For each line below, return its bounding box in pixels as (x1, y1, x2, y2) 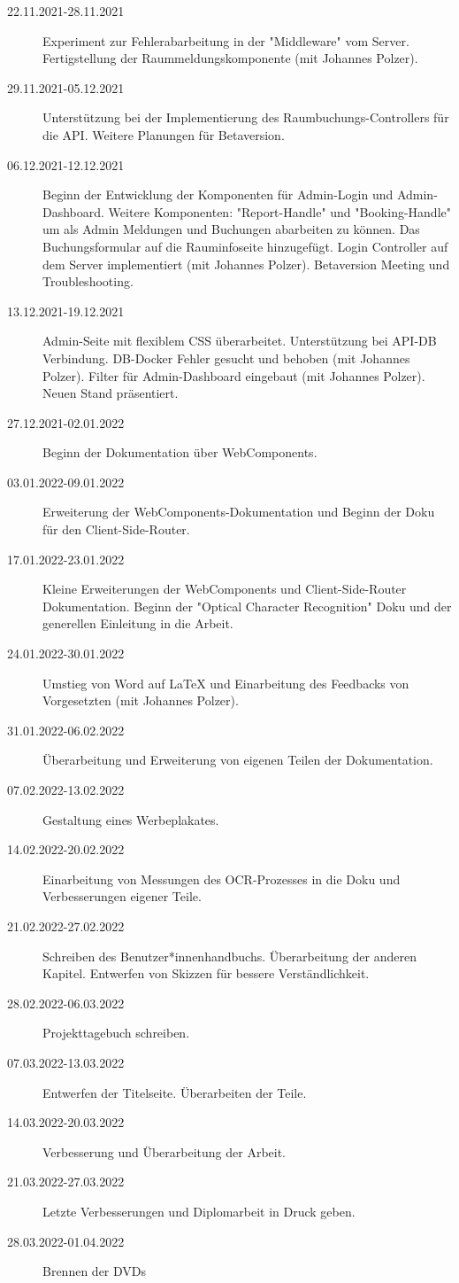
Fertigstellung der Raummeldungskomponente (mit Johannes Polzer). (42, 49, 418, 67)
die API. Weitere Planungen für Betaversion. (42, 125, 285, 144)
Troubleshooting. (42, 272, 134, 291)
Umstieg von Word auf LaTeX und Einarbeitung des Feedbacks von (42, 673, 409, 692)
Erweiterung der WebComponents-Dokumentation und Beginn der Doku (42, 502, 435, 521)
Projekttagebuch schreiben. (42, 1023, 190, 1042)
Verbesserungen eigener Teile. (42, 887, 202, 906)
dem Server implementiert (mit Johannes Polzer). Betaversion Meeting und (42, 254, 450, 273)
